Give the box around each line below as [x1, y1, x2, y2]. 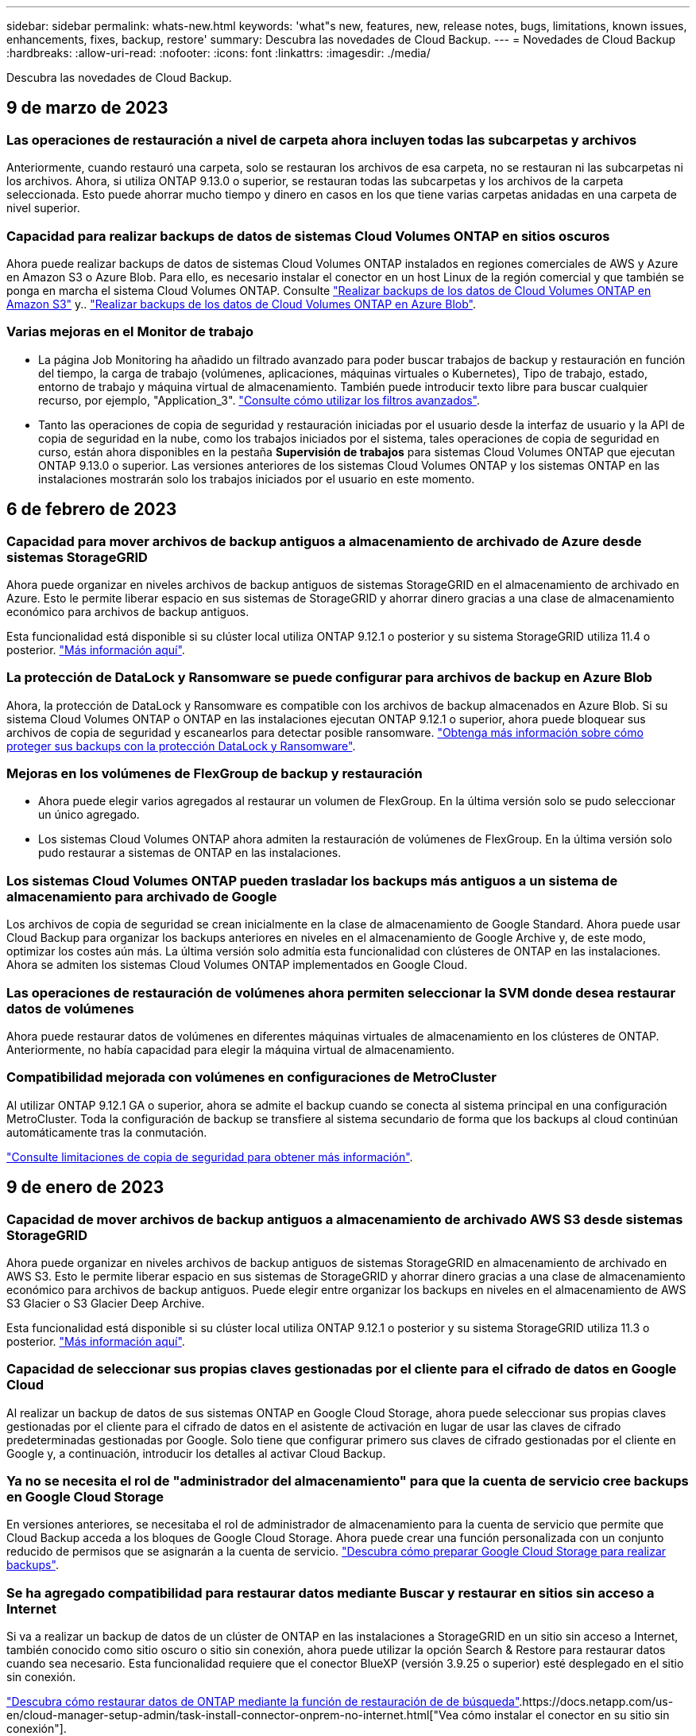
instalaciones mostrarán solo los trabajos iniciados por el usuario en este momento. [38, 471, 475, 486]
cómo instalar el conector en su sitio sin [462, 1708, 670, 1722]
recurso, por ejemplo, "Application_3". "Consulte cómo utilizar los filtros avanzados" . [38, 393, 480, 407]
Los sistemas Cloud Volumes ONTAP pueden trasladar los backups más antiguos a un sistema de [6, 872, 618, 889]
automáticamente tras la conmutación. [6, 1125, 207, 1139]
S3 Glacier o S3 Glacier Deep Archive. [6, 1296, 205, 1310]
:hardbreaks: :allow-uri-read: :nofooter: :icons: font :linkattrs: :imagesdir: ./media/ [6, 46, 431, 60]
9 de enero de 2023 [6, 1177, 164, 1198]
